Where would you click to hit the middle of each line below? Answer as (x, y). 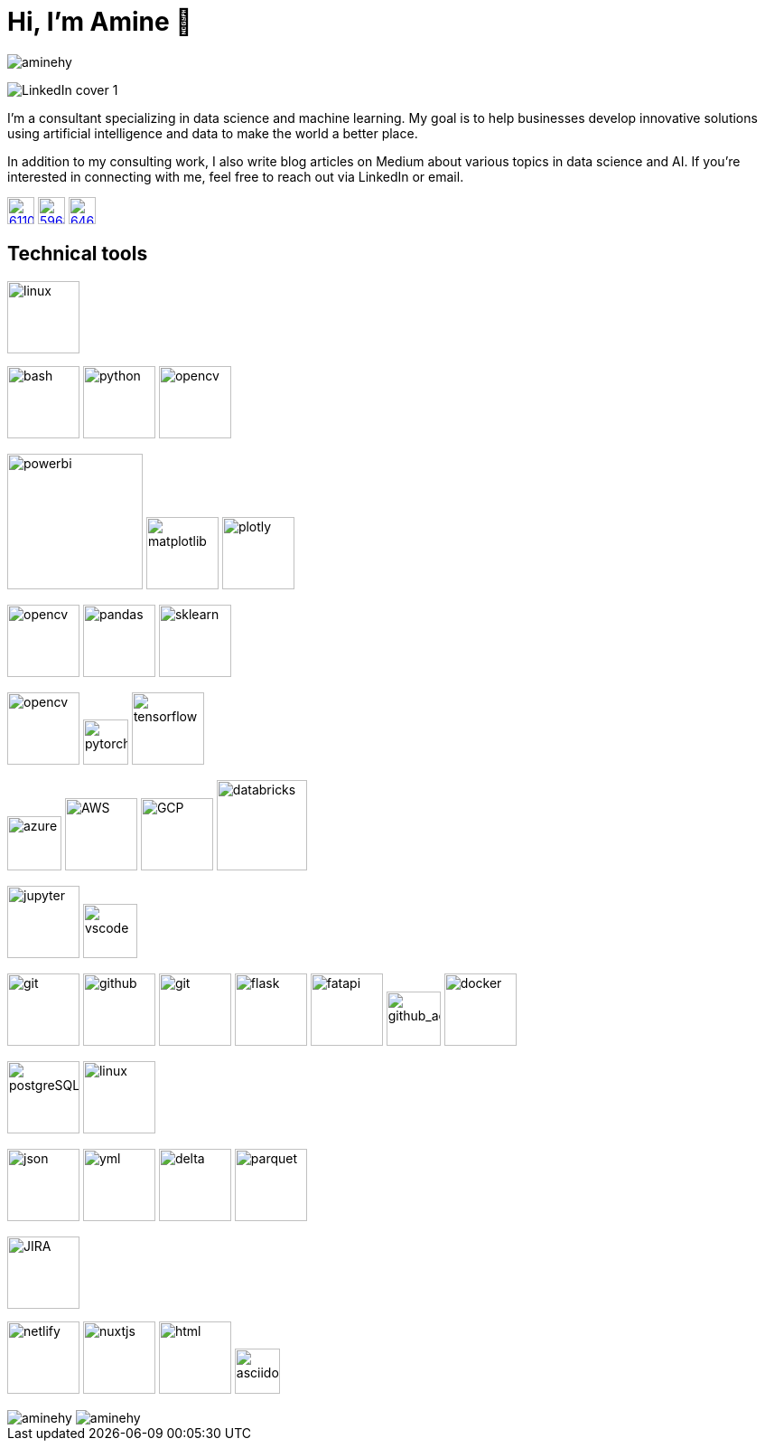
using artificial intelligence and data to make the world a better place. (213, 133)
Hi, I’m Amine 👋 (100, 22)
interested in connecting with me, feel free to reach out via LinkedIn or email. (236, 176)
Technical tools (78, 254)
